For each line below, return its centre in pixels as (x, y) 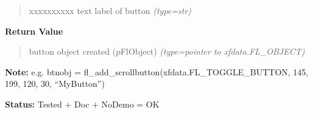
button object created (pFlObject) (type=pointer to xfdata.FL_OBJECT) (167, 51)
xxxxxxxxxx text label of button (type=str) (110, 10)
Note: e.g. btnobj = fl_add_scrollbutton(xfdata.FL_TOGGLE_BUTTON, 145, (157, 71)
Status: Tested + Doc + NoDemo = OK (82, 104)
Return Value (34, 31)
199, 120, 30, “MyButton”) (55, 84)
